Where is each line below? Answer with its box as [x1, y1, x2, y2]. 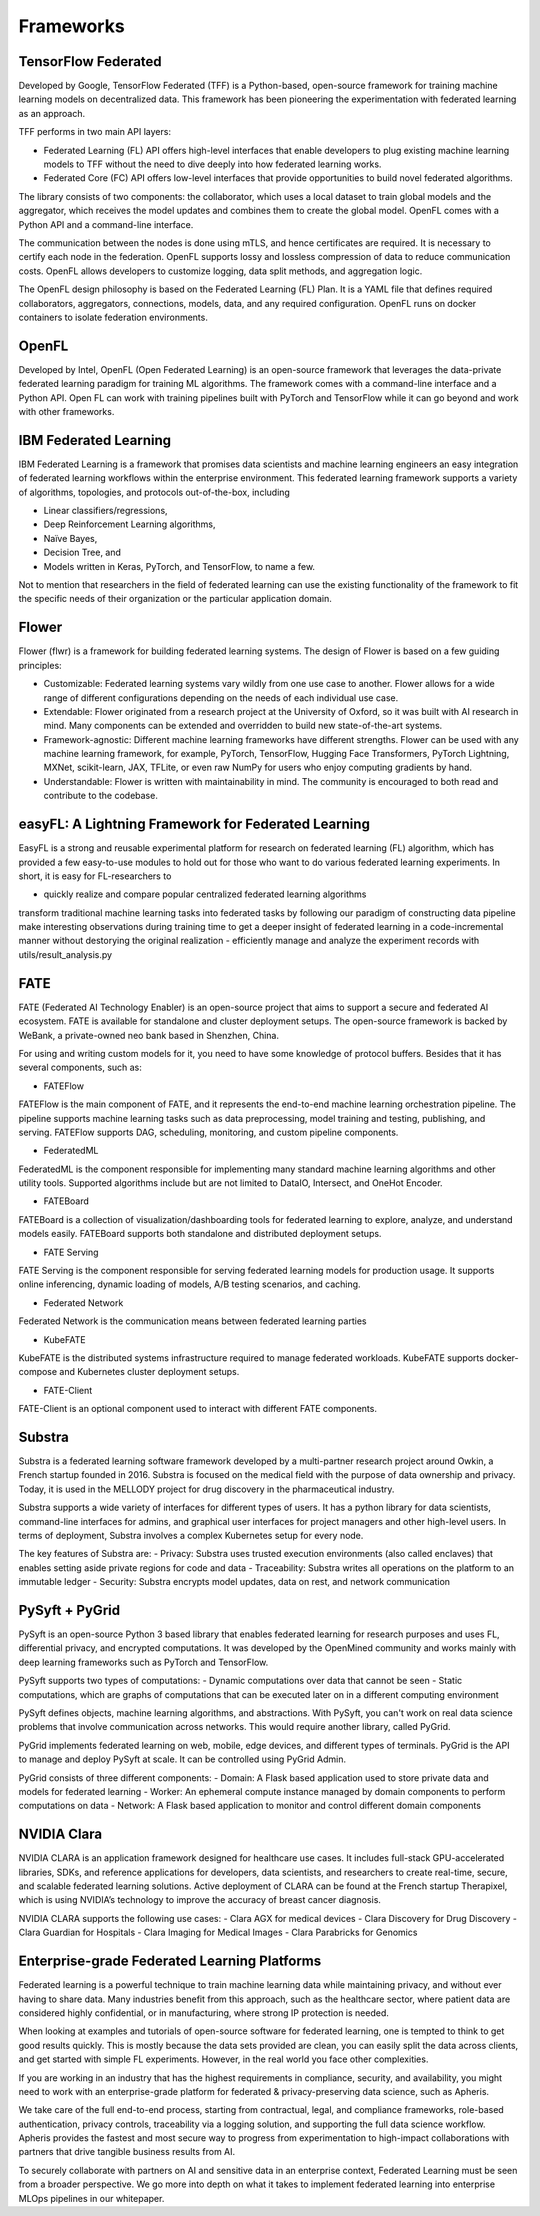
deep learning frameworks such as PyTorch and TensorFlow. [18, 1656, 269, 1668]
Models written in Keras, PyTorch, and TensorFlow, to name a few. [43, 560, 315, 572]
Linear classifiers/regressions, [43, 505, 169, 517]
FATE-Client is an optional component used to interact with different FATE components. [18, 1403, 377, 1415]
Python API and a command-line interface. [18, 218, 194, 230]
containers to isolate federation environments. [18, 311, 209, 323]
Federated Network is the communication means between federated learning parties [18, 1315, 367, 1327]
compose [18, 1366, 58, 1378]
